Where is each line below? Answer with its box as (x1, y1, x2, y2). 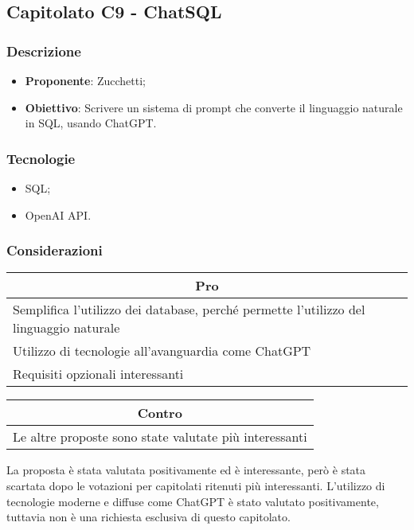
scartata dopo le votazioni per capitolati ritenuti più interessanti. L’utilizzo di (6, 477, 385, 493)
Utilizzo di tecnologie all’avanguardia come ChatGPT (13, 341, 311, 360)
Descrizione (6, 41, 81, 60)
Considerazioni (6, 240, 103, 260)
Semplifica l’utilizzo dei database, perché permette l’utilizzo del (13, 300, 365, 319)
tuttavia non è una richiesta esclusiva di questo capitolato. (6, 509, 291, 525)
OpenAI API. (25, 206, 92, 223)
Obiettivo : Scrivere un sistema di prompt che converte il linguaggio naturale (25, 99, 403, 115)
